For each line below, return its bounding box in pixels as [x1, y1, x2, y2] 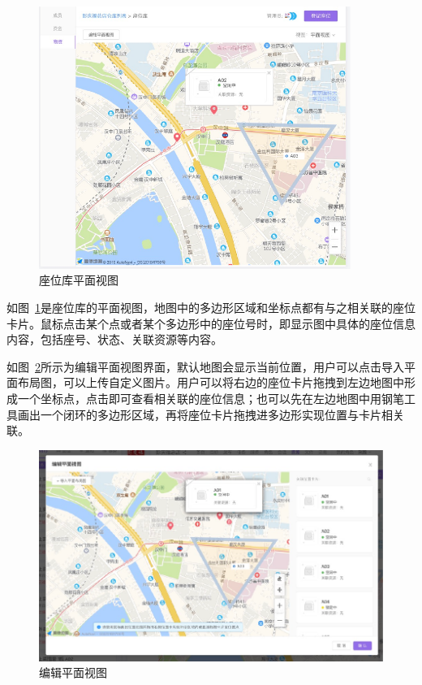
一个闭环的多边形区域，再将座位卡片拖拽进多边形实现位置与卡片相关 [40, 405, 404, 423]
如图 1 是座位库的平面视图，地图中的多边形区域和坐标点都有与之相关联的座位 [6, 298, 416, 315]
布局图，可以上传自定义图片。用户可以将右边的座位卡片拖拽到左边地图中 [17, 374, 404, 391]
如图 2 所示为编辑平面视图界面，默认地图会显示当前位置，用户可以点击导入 [6, 358, 404, 375]
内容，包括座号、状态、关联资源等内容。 [6, 331, 222, 348]
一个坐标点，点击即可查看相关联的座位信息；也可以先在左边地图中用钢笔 [17, 389, 404, 406]
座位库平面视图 [39, 271, 118, 288]
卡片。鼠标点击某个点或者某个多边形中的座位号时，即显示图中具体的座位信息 [6, 314, 416, 332]
